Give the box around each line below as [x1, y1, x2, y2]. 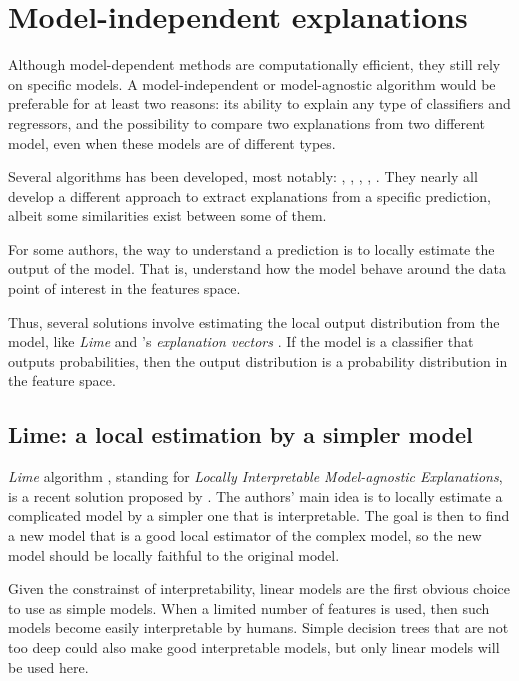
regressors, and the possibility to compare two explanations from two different [8, 112, 486, 133]
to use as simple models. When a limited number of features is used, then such [8, 597, 490, 618]
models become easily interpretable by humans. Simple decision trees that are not [8, 617, 509, 638]
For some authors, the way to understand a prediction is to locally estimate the [8, 238, 495, 259]
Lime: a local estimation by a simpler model [8, 419, 473, 450]
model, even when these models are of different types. [8, 132, 336, 153]
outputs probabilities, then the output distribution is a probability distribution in [8, 350, 508, 371]
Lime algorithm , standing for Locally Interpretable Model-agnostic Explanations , [8, 466, 503, 487]
